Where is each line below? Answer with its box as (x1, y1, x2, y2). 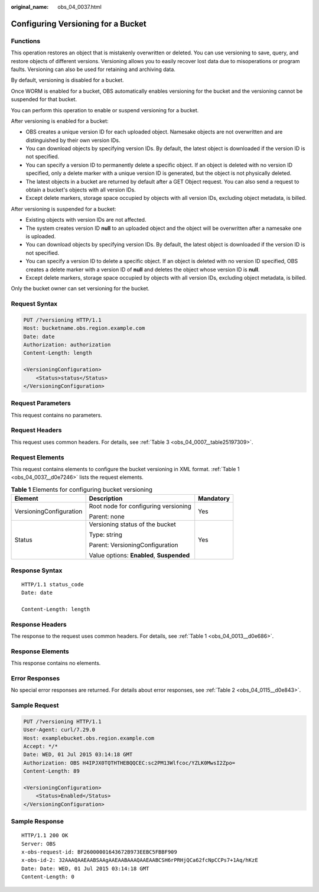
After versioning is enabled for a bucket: (11, 117, 109, 124)
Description (89, 494, 123, 502)
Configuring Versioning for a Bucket (11, 18, 147, 29)
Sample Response (11, 818, 64, 826)
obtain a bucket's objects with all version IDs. (25, 186, 136, 193)
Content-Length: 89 (23, 768, 80, 774)
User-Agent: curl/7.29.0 (23, 726, 96, 733)
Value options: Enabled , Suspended (89, 552, 190, 560)
